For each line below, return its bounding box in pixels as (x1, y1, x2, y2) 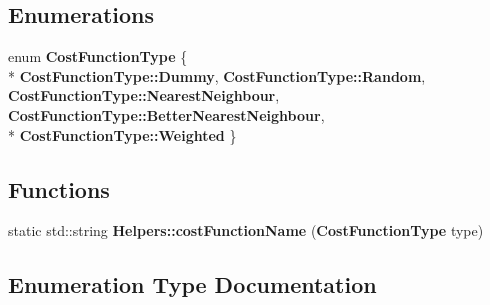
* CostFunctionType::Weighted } (8, 124, 237, 145)
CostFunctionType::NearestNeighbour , (8, 85, 280, 106)
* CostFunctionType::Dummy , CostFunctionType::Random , (8, 65, 426, 86)
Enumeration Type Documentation (8, 269, 377, 300)
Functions (8, 173, 110, 204)
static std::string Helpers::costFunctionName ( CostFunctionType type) (8, 220, 484, 241)
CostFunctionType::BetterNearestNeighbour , (8, 104, 325, 125)
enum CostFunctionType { (8, 46, 188, 67)
